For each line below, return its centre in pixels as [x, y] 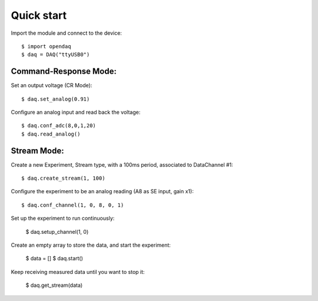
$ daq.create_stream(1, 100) [63, 178]
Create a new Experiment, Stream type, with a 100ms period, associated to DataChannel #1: [122, 164]
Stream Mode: [37, 150]
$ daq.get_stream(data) [54, 285]
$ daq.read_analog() [51, 134]
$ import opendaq [46, 46]
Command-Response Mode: [64, 72]
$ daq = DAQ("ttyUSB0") [56, 55]
